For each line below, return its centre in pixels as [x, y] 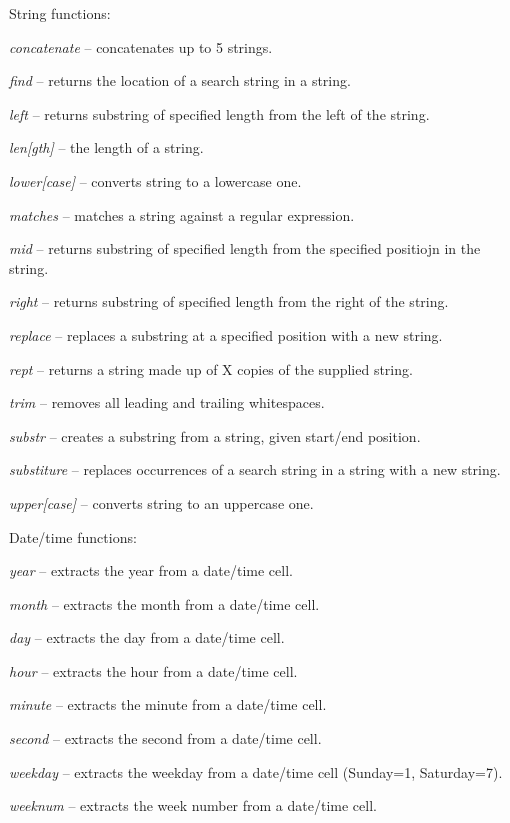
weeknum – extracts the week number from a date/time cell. [193, 805]
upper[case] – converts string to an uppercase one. [161, 502]
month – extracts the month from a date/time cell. [164, 603]
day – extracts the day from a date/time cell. [147, 637]
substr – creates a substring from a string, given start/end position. [215, 435]
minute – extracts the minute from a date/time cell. [168, 704]
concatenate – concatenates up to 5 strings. [141, 46]
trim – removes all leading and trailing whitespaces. [167, 402]
